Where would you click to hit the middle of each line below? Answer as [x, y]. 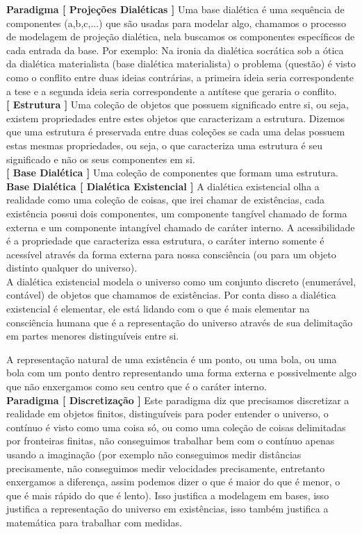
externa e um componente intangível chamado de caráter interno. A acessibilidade [181, 227]
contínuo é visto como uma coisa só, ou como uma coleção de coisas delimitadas [176, 427]
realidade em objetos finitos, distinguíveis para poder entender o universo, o [167, 414]
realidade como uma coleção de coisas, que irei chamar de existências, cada [166, 200]
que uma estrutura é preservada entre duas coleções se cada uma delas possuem [176, 132]
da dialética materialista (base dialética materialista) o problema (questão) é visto [181, 64]
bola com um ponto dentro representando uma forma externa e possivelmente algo [182, 373]
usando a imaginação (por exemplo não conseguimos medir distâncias [154, 454]
